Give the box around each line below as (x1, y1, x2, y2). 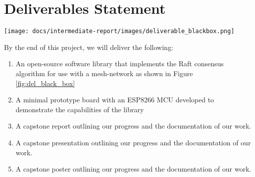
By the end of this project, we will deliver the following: (4, 42, 173, 52)
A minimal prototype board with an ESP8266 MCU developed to (15, 94, 214, 105)
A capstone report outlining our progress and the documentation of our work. (15, 121, 252, 131)
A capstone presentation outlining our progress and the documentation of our (15, 137, 251, 147)
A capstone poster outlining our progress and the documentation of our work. (15, 164, 252, 174)
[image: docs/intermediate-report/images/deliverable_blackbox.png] (4, 28, 235, 35)
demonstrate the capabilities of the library (15, 104, 144, 114)
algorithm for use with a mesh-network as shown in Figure (15, 68, 193, 78)
